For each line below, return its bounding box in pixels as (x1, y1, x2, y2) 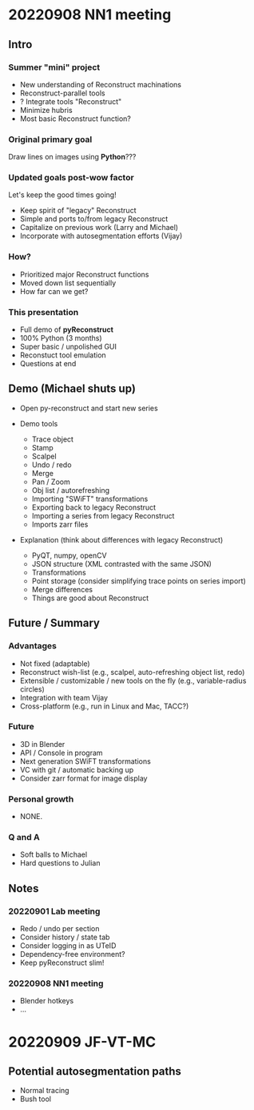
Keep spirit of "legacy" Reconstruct (19, 206, 137, 216)
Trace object (31, 434, 74, 444)
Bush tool (19, 1094, 52, 1104)
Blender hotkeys (19, 996, 74, 1006)
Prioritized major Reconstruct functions (19, 269, 149, 279)
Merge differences (31, 584, 93, 594)
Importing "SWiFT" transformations (31, 494, 149, 503)
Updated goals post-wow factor (8, 172, 134, 184)
